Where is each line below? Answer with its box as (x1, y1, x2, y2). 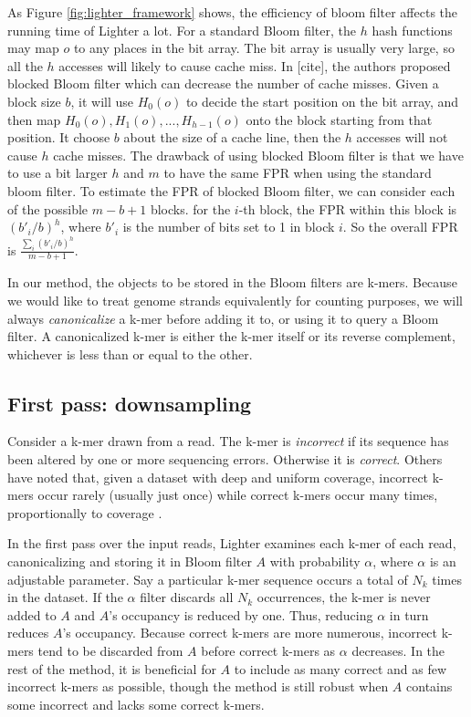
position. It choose (7, 128, 110, 147)
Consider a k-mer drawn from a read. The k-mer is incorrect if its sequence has (7, 431, 449, 451)
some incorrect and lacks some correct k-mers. (7, 694, 265, 713)
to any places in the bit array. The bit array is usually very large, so (73, 38, 455, 57)
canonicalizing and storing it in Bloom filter (7, 552, 252, 571)
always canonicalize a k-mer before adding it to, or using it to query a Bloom (7, 308, 439, 327)
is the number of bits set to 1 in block (122, 217, 335, 236)
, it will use (70, 91, 133, 110)
